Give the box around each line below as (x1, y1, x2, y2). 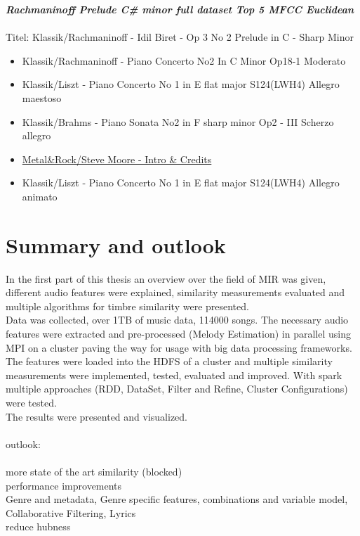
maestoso (22, 90, 62, 105)
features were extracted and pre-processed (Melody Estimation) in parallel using (6, 326, 351, 341)
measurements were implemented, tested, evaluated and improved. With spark (6, 367, 342, 382)
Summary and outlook (6, 230, 226, 259)
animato (22, 189, 58, 203)
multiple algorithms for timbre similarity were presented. (6, 298, 249, 313)
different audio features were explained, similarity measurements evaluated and (6, 285, 345, 300)
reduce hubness (6, 519, 71, 534)
